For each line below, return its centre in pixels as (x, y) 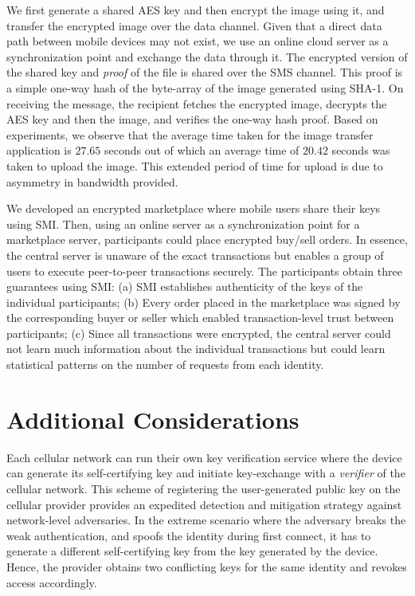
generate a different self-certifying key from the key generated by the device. (192, 551)
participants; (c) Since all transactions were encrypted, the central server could (199, 333)
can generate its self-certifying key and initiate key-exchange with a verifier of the (206, 473)
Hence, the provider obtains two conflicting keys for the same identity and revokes (207, 566)
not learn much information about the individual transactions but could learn (196, 349)
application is (39, 150)
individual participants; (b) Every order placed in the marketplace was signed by (204, 302)
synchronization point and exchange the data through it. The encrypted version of (207, 56)
